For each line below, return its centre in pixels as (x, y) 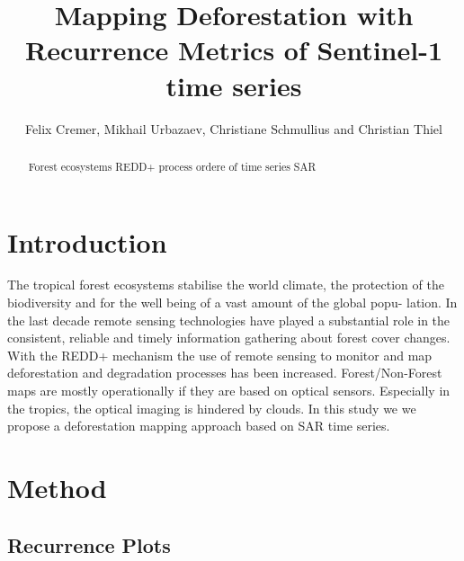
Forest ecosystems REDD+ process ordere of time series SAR (172, 166)
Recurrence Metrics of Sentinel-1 (234, 50)
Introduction (87, 241)
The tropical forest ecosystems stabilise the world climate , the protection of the (226, 285)
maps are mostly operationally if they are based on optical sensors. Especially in (229, 391)
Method (57, 488)
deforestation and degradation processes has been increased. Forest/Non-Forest (225, 373)
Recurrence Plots (89, 544)
